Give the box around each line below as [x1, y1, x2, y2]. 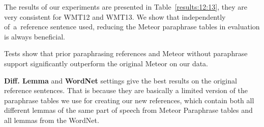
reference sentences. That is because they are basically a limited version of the [4, 85, 248, 96]
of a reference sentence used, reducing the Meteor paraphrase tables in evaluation [4, 21, 260, 32]
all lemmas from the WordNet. [4, 114, 99, 125]
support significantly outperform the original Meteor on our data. [4, 58, 209, 68]
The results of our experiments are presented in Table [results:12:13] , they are [4, 2, 247, 12]
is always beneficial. [4, 31, 65, 41]
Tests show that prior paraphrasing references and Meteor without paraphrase [4, 48, 248, 59]
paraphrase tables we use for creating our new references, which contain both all [4, 95, 254, 105]
